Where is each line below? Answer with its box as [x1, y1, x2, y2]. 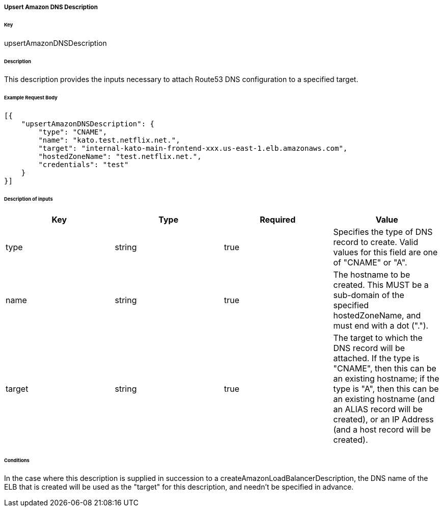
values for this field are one [333, 247, 438, 257]
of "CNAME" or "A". [333, 257, 407, 267]
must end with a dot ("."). [333, 320, 429, 331]
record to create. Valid [333, 236, 419, 247]
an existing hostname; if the [333, 373, 439, 384]
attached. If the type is [333, 353, 420, 363]
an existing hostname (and [333, 393, 435, 404]
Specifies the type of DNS [333, 226, 433, 237]
